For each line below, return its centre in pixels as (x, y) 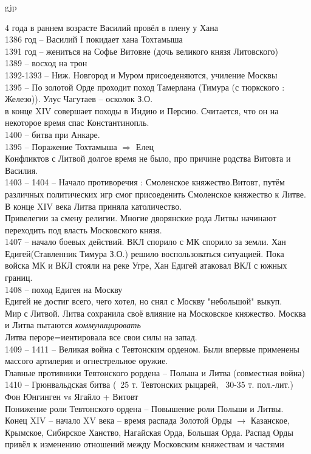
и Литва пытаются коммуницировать (73, 325)
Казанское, (270, 420)
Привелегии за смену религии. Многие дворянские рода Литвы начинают (141, 218)
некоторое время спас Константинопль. (77, 122)
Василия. (22, 170)
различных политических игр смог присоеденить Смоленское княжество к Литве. (155, 194)
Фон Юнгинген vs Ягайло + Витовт (72, 396)
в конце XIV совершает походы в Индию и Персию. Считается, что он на (142, 110)
